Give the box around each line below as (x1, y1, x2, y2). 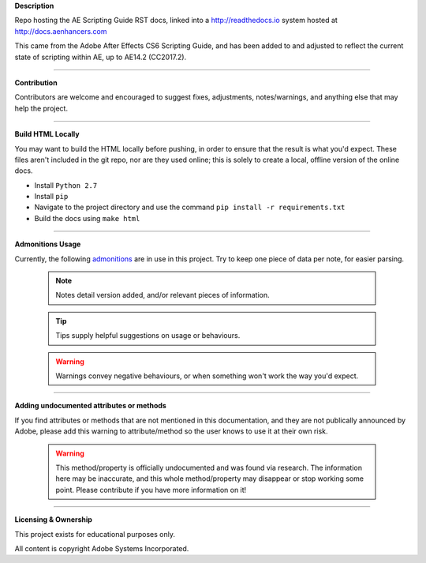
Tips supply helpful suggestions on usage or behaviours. (55, 331, 241, 340)
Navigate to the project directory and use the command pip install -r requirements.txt (34, 202, 346, 212)
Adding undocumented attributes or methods (14, 401, 167, 411)
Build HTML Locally (14, 129, 80, 139)
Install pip (34, 192, 69, 201)
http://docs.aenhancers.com (14, 26, 107, 36)
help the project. (14, 103, 69, 113)
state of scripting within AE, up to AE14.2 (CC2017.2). (14, 52, 187, 62)
